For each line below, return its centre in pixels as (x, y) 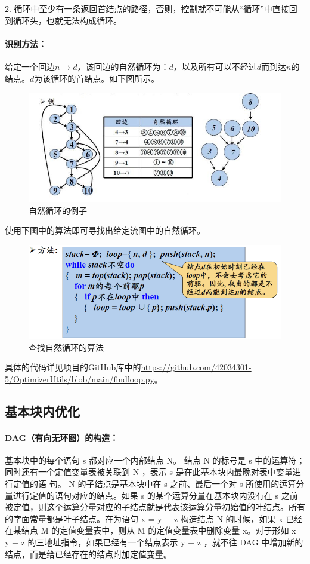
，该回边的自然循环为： (123, 66)
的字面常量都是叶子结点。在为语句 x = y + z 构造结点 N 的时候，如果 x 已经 (154, 518)
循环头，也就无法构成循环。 (67, 20)
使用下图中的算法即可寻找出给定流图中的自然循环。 (105, 230)
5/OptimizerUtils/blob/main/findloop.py (80, 378)
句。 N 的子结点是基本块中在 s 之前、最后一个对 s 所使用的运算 (173, 484)
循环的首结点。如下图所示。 (105, 78)
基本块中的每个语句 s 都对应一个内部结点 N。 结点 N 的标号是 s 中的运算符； (155, 460)
